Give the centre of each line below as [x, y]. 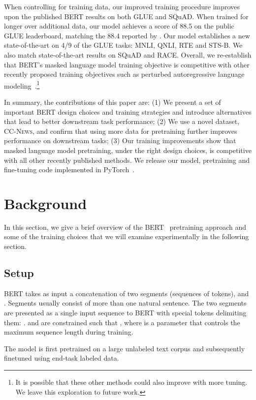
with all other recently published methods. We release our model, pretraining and [127, 160]
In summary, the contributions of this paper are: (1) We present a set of [112, 102]
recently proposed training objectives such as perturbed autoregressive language [124, 74]
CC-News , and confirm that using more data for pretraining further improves [121, 131]
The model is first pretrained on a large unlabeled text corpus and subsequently [125, 348]
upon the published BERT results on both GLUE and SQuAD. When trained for [126, 16]
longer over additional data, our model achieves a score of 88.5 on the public [119, 26]
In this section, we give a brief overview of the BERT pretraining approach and [125, 227]
